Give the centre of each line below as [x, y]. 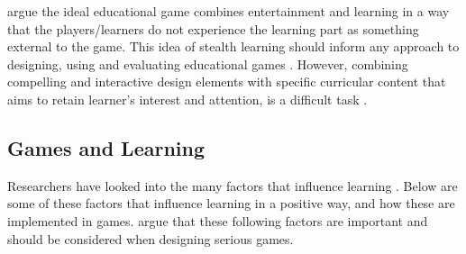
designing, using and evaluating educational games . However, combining [208, 63]
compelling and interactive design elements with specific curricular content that [227, 82]
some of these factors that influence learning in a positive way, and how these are [231, 203]
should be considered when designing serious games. [151, 238]
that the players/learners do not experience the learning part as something [213, 28]
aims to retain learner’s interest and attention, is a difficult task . [187, 99]
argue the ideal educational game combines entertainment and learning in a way [228, 11]
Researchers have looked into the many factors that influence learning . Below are [233, 185]
